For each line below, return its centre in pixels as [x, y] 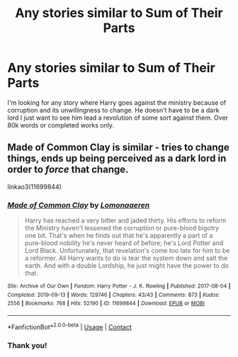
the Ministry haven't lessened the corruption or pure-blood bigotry [122, 228]
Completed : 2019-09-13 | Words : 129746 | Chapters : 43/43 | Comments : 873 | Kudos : [114, 295]
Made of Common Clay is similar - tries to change [119, 148]
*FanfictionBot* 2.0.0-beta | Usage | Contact [70, 326]
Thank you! [27, 345]
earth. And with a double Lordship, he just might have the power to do [126, 266]
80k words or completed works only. [61, 125]
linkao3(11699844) [35, 186]
